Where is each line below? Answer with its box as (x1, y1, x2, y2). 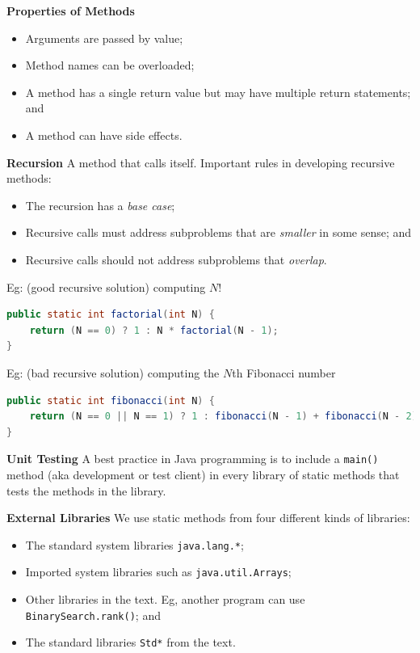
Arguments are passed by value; (25, 29, 183, 46)
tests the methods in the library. (6, 482, 166, 499)
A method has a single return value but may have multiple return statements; (25, 83, 411, 100)
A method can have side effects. (25, 126, 183, 143)
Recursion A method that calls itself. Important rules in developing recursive (6, 154, 395, 171)
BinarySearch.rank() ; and (25, 606, 161, 623)
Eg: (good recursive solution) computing (6, 278, 206, 295)
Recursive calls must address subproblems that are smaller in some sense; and (25, 224, 412, 241)
